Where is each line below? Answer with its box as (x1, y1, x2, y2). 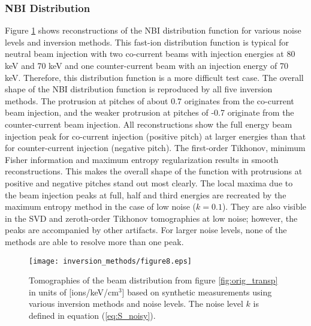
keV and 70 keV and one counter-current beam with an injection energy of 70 (5, 59, 289, 71)
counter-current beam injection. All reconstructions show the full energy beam (5, 117, 292, 130)
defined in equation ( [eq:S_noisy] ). (29, 309, 156, 321)
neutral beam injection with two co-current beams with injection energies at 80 (5, 47, 295, 60)
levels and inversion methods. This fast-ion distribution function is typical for (5, 35, 289, 48)
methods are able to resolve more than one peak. (5, 235, 184, 247)
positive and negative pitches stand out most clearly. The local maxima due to (5, 176, 293, 189)
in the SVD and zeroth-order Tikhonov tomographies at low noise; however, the (5, 212, 298, 224)
